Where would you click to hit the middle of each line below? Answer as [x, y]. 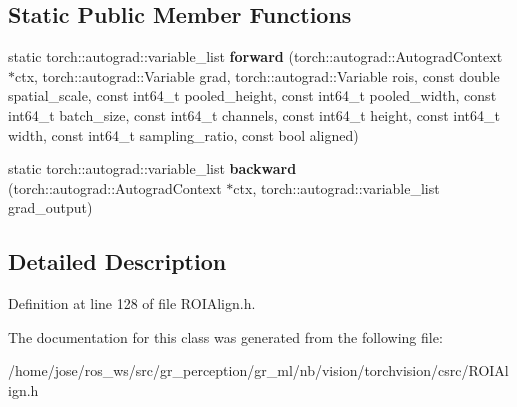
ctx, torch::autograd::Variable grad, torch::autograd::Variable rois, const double [257, 75]
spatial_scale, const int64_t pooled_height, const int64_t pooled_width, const [252, 95]
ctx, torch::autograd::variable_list [336, 187]
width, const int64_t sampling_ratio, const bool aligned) [183, 134]
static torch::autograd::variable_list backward [152, 168]
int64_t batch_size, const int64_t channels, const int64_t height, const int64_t [254, 114]
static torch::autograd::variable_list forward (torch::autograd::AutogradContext [255, 56]
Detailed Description [117, 261]
